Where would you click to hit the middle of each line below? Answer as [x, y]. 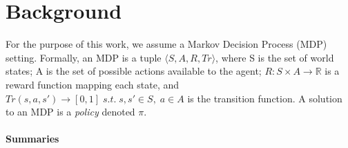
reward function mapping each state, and [93, 84]
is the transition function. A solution [265, 98]
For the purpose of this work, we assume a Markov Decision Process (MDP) [166, 44]
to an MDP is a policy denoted [70, 112]
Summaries [32, 139]
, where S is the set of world [275, 57]
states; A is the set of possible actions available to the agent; [134, 71]
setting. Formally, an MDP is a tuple [84, 57]
